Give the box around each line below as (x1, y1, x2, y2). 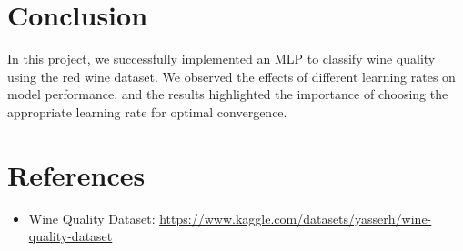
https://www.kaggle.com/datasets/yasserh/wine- (159, 208, 432, 227)
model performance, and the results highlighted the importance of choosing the (7, 85, 448, 104)
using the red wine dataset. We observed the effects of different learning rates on (7, 66, 456, 85)
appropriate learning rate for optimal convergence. (7, 102, 287, 121)
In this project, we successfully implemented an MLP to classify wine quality (7, 49, 436, 68)
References (7, 156, 146, 193)
